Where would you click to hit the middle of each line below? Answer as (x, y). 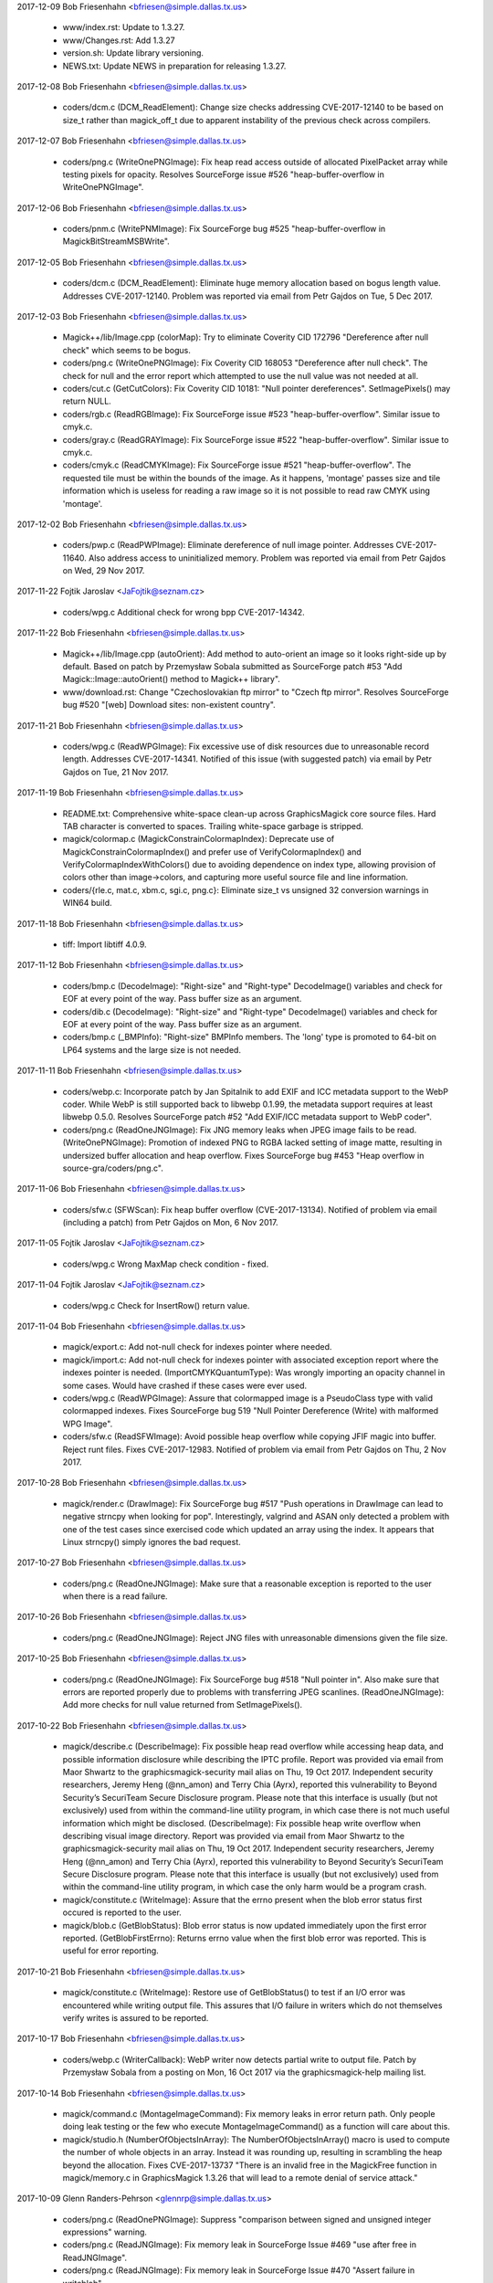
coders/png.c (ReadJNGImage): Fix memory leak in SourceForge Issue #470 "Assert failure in (239, 2270)
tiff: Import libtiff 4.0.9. (105, 944)
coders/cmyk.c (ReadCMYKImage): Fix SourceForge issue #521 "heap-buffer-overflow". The (237, 465)
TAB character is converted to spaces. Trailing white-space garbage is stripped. (213, 826)
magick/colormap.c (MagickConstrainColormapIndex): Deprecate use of (199, 839)
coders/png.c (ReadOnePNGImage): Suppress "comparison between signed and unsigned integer (247, 2219)
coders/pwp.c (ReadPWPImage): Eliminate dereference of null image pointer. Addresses (228, 545)
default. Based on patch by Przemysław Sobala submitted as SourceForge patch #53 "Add (232, 667)
